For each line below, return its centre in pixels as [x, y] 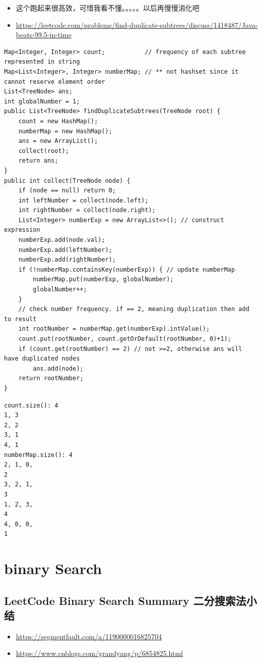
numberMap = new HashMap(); [65, 131]
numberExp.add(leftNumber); [65, 250]
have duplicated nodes [42, 359]
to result [20, 319]
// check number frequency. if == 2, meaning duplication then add [134, 309]
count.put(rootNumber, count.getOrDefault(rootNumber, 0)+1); [125, 339]
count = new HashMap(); [58, 121]
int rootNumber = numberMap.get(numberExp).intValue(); [114, 329]
